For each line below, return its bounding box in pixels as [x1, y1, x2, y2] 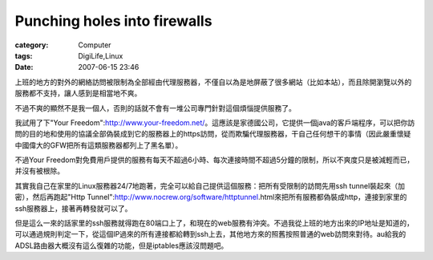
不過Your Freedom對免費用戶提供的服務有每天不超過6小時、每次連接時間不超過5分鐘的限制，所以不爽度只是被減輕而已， [14, 155, 415, 165]
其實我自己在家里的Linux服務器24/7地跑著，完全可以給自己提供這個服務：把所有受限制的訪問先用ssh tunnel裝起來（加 [14, 181, 405, 190]
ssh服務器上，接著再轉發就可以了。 [14, 203, 132, 213]
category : [14, 40, 49, 50]
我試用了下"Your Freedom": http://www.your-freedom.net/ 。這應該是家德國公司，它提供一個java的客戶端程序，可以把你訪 [14, 117, 415, 128]
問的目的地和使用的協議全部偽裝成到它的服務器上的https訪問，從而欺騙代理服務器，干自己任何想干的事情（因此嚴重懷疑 [14, 129, 411, 139]
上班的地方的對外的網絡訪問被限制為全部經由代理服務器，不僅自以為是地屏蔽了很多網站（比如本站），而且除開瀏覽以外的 [14, 77, 412, 87]
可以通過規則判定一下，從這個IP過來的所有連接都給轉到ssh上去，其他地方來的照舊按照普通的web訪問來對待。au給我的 [14, 230, 407, 239]
